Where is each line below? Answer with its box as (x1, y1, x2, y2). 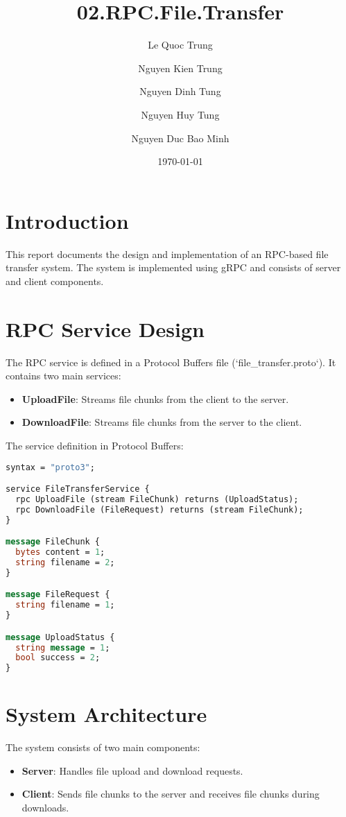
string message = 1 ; (15, 642, 110, 653)
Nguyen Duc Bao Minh (131, 130, 230, 145)
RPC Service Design (6, 314, 205, 343)
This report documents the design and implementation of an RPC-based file (6, 246, 329, 261)
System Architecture (6, 700, 207, 728)
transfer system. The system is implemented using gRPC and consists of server (6, 260, 341, 275)
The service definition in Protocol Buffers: (6, 438, 184, 452)
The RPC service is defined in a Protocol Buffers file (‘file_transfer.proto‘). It (6, 354, 336, 369)
